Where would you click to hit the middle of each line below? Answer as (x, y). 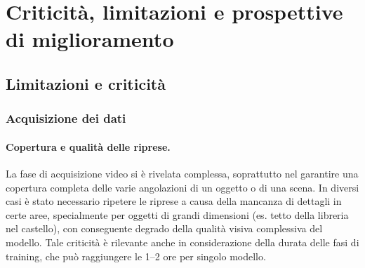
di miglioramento (90, 39)
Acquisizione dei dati (66, 118)
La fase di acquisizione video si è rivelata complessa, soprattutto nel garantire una (182, 173)
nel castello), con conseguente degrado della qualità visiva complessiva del (164, 228)
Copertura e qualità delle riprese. (88, 146)
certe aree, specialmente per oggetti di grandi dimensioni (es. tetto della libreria (177, 214)
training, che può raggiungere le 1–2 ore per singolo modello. (136, 256)
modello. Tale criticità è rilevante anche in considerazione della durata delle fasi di (182, 242)
